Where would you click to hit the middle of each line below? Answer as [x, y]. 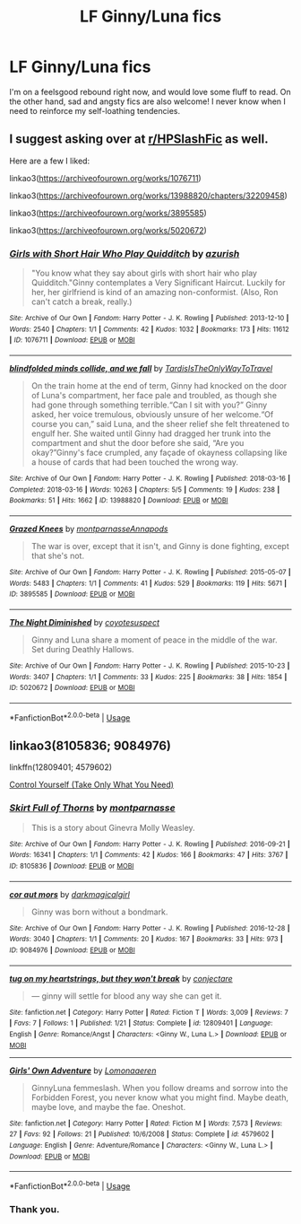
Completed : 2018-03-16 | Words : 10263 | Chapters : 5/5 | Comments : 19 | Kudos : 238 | [145, 490]
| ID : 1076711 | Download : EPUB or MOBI [73, 340]
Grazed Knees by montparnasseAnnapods [89, 529]
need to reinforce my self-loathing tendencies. [95, 110]
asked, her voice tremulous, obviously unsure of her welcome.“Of [152, 415]
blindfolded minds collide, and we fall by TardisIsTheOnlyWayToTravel [141, 369]
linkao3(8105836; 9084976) [90, 745]
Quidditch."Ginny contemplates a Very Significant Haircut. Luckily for [158, 283]
